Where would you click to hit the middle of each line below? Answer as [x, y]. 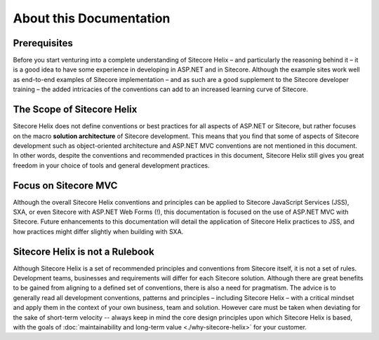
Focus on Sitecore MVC [65, 185]
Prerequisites [43, 43]
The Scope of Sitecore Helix [75, 110]
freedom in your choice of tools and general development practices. [111, 165]
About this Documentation [92, 18]
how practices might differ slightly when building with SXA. [98, 231]
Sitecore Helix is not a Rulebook [84, 251]
